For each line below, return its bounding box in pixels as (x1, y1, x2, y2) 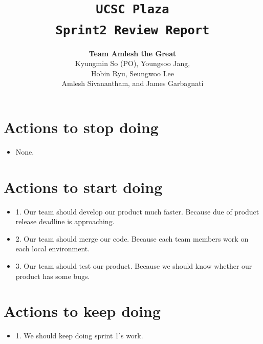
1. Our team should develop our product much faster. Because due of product (15, 206, 259, 217)
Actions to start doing (4, 176, 163, 197)
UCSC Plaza (96, 2, 169, 17)
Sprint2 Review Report (55, 23, 210, 37)
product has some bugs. (15, 270, 90, 281)
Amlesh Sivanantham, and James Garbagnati (61, 78, 204, 89)
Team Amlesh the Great (89, 48, 177, 58)
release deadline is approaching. (15, 216, 115, 227)
